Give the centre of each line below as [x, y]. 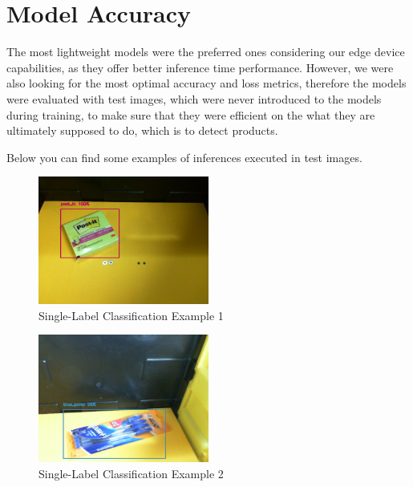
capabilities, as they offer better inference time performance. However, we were [200, 67]
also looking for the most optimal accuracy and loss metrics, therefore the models [206, 83]
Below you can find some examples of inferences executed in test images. [184, 157]
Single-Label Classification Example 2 [131, 474]
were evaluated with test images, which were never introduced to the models [194, 98]
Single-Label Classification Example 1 [131, 315]
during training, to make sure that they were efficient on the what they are [191, 114]
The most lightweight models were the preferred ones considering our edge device [206, 52]
